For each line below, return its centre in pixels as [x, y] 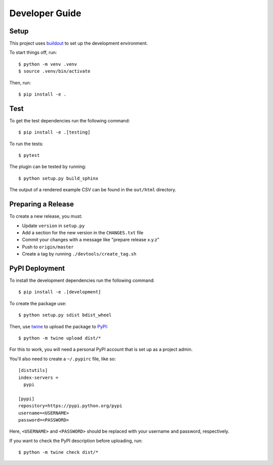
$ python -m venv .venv [48, 64]
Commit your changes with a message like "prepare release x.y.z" [90, 240]
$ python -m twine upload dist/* [60, 338]
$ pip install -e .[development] [60, 292]
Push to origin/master [48, 247]
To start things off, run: [33, 53]
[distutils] [33, 370]
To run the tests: [26, 144]
